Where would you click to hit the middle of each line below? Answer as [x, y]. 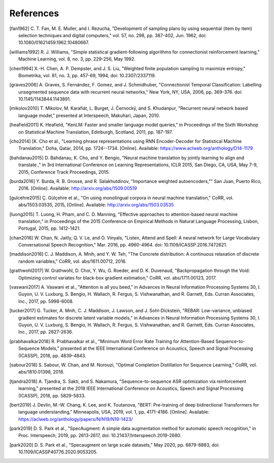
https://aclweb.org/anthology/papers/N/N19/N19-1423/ [76, 419]
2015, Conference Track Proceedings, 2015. [64, 172]
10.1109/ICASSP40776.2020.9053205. [58, 452]
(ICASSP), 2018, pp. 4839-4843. [52, 355]
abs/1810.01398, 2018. [41, 372]
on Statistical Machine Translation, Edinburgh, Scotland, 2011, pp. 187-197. [96, 132]
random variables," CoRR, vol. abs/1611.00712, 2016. [73, 261]
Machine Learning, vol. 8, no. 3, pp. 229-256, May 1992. [77, 59]
